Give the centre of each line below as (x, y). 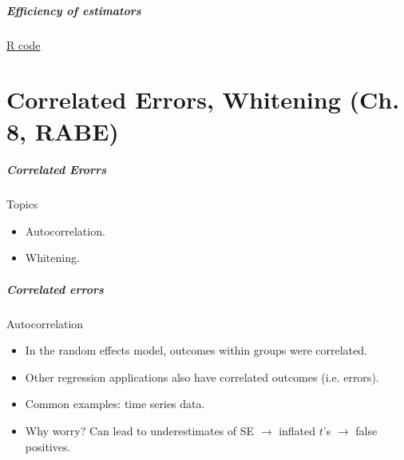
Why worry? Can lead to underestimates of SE (140, 430)
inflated (297, 430)
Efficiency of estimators (74, 10)
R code (24, 44)
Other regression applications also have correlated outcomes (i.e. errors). (202, 377)
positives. (48, 446)
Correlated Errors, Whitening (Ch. (203, 99)
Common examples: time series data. (115, 404)
